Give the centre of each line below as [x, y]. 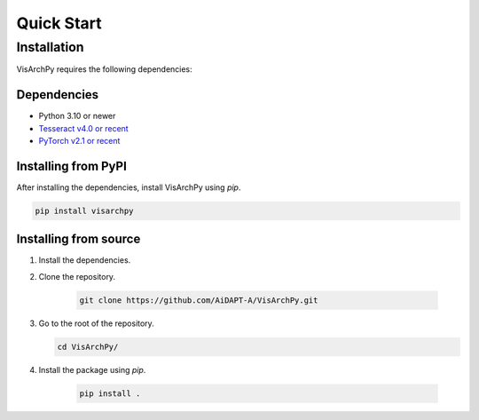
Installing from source [79, 239]
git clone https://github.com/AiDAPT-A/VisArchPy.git [199, 300]
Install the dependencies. [85, 260]
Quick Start [59, 23]
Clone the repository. [77, 276]
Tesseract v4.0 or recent [83, 128]
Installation [50, 47]
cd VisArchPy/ [88, 347]
